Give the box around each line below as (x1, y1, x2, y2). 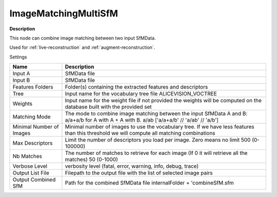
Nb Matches (12, 153, 42, 160)
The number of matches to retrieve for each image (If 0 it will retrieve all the (65, 149, 248, 156)
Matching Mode (12, 113, 51, 121)
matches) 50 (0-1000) (65, 156, 118, 163)
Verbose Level (12, 163, 48, 170)
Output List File (12, 169, 50, 176)
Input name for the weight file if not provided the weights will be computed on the (65, 97, 262, 104)
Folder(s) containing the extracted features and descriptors (65, 84, 208, 91)
